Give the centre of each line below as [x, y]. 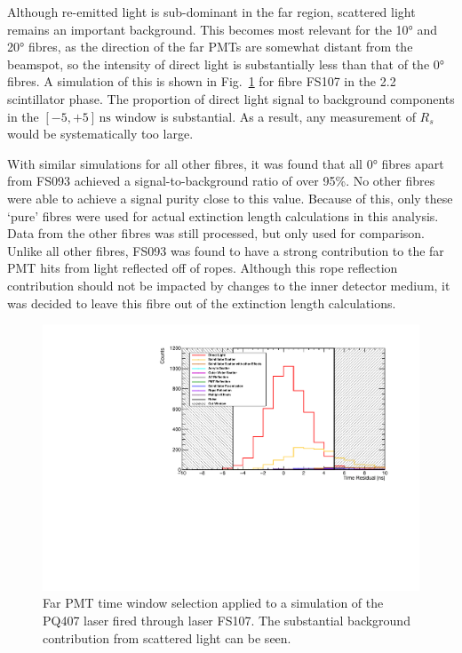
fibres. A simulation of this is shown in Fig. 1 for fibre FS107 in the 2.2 [202, 81]
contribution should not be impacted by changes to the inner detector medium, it [229, 285]
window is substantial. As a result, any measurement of [265, 116]
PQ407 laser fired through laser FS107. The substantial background [227, 620]
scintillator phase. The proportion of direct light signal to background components [231, 98]
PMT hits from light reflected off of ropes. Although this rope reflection [203, 268]
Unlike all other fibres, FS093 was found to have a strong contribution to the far [226, 250]
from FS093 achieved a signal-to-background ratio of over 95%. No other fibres [221, 181]
